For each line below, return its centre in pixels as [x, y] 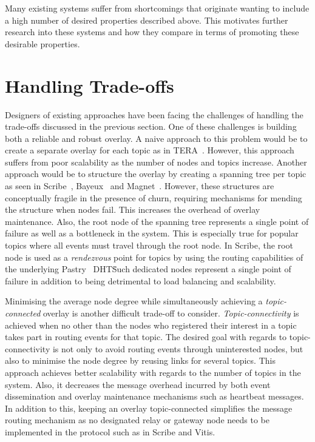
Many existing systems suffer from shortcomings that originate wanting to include [157, 8]
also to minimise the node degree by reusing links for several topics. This [140, 360]
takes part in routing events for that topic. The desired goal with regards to [146, 337]
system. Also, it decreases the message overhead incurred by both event [138, 384]
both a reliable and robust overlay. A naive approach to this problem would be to [156, 138]
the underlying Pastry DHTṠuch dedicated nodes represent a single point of [148, 269]
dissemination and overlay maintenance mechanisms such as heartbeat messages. [154, 396]
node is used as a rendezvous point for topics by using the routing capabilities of [154, 257]
